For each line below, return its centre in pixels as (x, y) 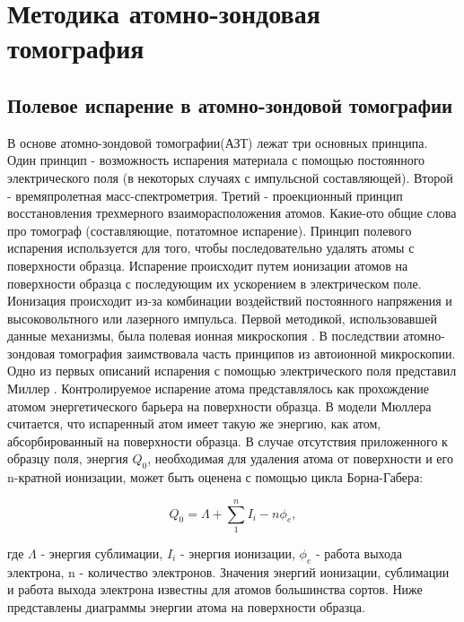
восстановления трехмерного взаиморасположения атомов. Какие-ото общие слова (232, 213)
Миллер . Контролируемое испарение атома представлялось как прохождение (219, 389)
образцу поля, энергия (68, 458)
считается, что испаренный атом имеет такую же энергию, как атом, (194, 423)
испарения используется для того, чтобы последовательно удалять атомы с (211, 248)
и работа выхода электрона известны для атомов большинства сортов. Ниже (215, 589)
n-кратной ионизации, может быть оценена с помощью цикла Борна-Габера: (215, 477)
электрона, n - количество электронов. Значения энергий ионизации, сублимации (228, 571)
